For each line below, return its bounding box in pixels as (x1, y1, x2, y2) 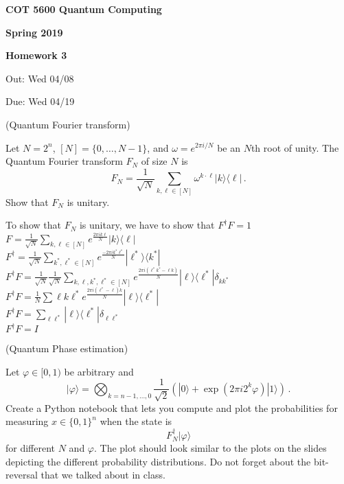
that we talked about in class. (41, 468, 165, 482)
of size (141, 154, 168, 168)
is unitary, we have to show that (79, 218, 215, 232)
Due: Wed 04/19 (5, 94, 75, 108)
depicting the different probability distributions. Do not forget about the (5, 454, 311, 468)
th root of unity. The (251, 140, 339, 154)
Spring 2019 (5, 25, 63, 39)
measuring (5, 414, 49, 428)
